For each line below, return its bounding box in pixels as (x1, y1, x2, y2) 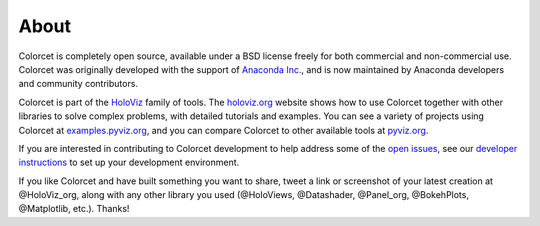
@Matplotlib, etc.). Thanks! (18, 203, 130, 215)
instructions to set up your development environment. (18, 156, 240, 169)
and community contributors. (18, 78, 139, 90)
